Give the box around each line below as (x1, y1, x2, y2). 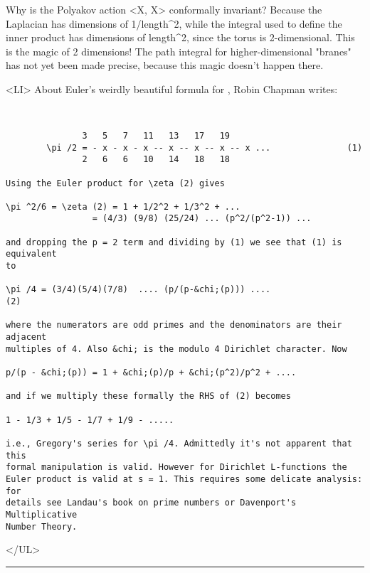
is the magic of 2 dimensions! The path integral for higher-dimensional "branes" (6, 43, 351, 58)
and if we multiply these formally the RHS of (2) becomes (6, 391, 291, 402)
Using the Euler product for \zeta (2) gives (6, 178, 225, 188)
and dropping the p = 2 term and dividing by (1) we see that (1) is (6, 237, 342, 247)
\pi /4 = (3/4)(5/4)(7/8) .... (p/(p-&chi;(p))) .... (6, 284, 271, 295)
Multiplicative (6, 509, 78, 520)
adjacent (6, 332, 47, 343)
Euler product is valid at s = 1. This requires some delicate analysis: (6, 473, 363, 484)
